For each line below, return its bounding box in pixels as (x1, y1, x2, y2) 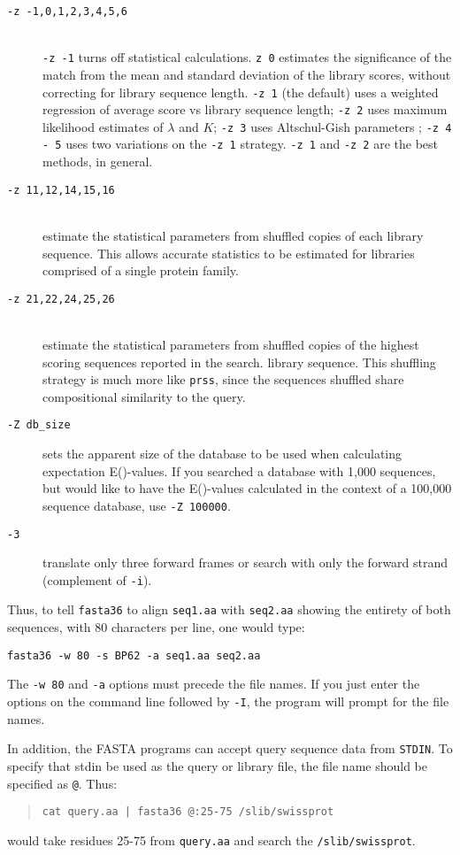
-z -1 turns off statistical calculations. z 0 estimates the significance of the (42, 48, 452, 66)
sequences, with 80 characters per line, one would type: (7, 618, 305, 636)
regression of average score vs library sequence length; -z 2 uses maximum (42, 100, 448, 119)
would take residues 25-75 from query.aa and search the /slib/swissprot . (7, 830, 416, 849)
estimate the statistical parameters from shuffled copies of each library (42, 226, 424, 244)
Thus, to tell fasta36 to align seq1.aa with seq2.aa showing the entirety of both (7, 600, 451, 619)
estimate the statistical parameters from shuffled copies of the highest (42, 335, 419, 353)
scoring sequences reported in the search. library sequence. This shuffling (42, 352, 436, 371)
